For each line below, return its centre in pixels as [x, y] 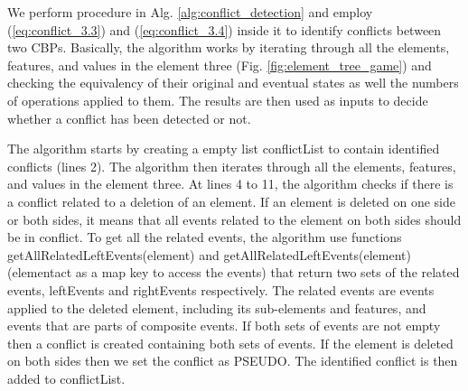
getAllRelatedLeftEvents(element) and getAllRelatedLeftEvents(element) [209, 254]
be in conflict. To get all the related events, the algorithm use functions [205, 237]
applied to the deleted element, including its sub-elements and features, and [217, 307]
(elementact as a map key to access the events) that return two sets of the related [234, 272]
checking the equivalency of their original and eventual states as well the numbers [233, 83]
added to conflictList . [66, 378]
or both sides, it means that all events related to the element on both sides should [234, 219]
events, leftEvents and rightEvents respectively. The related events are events [221, 289]
